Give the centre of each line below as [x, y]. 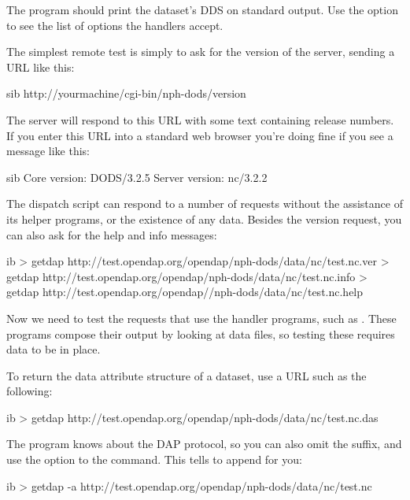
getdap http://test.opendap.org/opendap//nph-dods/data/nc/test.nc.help [185, 292]
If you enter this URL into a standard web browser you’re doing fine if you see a [200, 135]
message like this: [48, 151]
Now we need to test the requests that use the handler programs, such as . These [201, 318]
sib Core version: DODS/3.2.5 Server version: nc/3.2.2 [137, 177]
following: [30, 391]
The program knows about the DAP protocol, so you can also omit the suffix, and [204, 444]
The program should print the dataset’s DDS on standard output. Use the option [202, 9]
